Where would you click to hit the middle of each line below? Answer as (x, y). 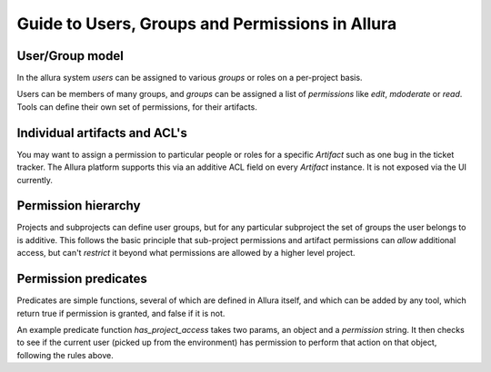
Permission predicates (82, 279)
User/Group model (70, 56)
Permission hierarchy (79, 206)
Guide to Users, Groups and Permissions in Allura (207, 24)
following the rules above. (65, 355)
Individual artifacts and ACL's (102, 133)
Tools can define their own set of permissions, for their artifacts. (137, 107)
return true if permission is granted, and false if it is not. (121, 313)
